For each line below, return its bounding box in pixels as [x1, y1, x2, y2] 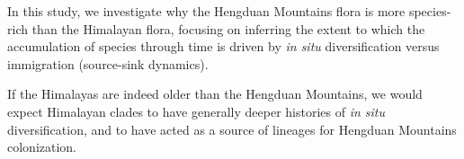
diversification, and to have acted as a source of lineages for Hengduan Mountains [7, 119, 457, 138]
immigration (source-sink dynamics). [7, 54, 209, 73]
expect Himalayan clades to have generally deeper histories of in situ [7, 102, 386, 120]
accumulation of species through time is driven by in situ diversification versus [7, 37, 440, 56]
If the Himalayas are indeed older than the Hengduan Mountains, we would [7, 84, 423, 103]
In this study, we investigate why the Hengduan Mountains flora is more [7, 2, 406, 20]
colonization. [7, 137, 77, 156]
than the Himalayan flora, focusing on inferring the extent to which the [31, 19, 425, 38]
